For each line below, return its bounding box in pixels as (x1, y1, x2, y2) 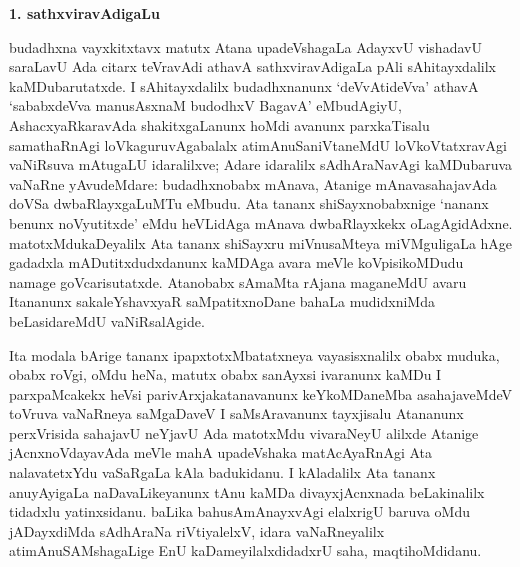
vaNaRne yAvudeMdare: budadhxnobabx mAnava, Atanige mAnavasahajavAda (9, 173, 497, 194)
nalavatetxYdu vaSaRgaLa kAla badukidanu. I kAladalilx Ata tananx (9, 462, 436, 483)
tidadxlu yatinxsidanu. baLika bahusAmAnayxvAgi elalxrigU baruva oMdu (9, 501, 470, 522)
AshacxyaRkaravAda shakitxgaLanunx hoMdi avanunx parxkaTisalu (9, 114, 430, 135)
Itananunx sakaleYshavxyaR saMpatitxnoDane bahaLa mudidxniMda (9, 291, 435, 312)
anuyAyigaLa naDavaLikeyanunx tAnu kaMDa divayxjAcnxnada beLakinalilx (9, 481, 485, 502)
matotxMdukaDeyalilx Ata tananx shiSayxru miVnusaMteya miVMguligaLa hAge (9, 232, 513, 253)
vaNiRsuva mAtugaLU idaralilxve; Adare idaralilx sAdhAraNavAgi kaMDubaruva (9, 154, 513, 175)
